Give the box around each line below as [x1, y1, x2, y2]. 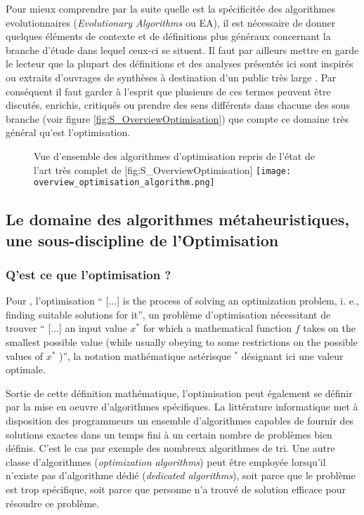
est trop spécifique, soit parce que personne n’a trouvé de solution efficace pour [6, 481, 346, 496]
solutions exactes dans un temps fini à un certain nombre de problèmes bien [6, 427, 332, 441]
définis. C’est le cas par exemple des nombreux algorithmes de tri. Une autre [6, 441, 335, 455]
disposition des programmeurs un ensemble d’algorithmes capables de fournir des [6, 413, 354, 427]
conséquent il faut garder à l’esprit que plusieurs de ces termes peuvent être [6, 83, 331, 98]
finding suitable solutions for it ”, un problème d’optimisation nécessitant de [6, 307, 331, 321]
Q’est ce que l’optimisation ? [6, 265, 171, 283]
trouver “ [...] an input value [6, 321, 127, 335]
